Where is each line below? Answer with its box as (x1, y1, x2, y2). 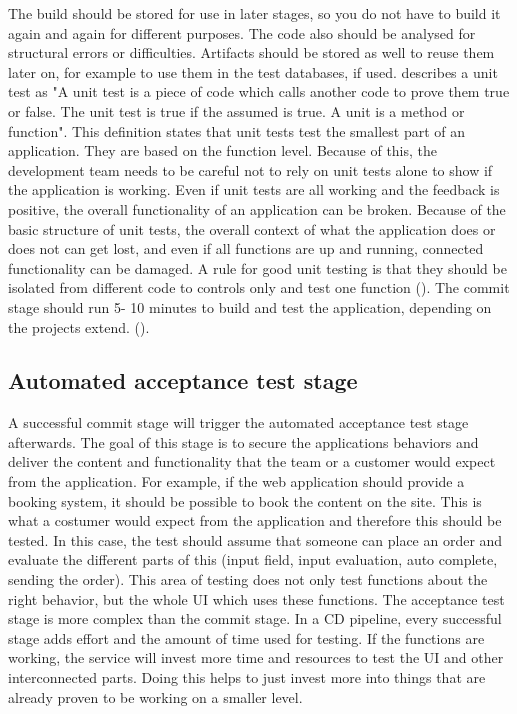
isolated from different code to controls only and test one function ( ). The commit (8, 277, 510, 298)
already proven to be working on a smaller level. (8, 686, 303, 707)
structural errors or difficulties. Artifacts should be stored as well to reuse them (8, 42, 495, 63)
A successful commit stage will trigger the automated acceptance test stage (8, 412, 469, 433)
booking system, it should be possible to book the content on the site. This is (8, 490, 482, 511)
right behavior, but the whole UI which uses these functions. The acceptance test (8, 588, 505, 609)
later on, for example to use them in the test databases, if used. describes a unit (8, 61, 498, 82)
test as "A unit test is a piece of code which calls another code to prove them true (8, 81, 510, 102)
